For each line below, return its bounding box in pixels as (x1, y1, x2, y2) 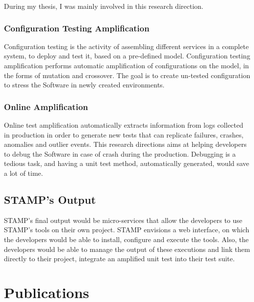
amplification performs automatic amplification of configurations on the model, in (4, 60, 249, 70)
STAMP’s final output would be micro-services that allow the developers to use (4, 215, 243, 225)
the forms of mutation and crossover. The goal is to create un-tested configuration (4, 70, 251, 80)
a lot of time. (4, 167, 43, 178)
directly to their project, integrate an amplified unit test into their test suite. (4, 253, 235, 264)
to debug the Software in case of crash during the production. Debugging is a (4, 148, 236, 159)
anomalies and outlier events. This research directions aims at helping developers (4, 139, 247, 149)
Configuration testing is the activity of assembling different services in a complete (4, 41, 249, 51)
